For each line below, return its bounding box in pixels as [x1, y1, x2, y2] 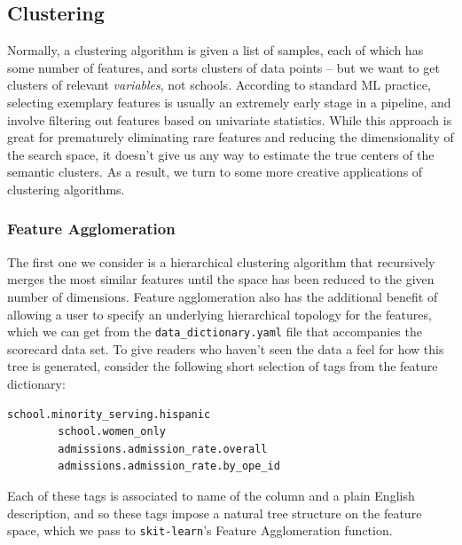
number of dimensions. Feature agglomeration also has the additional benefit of [7, 287, 438, 305]
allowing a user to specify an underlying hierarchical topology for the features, [7, 304, 432, 323]
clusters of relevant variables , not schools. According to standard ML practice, [7, 75, 431, 94]
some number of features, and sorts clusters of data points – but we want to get [7, 58, 440, 76]
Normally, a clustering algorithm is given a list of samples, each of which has [7, 41, 424, 59]
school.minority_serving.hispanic [7, 407, 211, 421]
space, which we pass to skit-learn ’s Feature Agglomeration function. [7, 521, 393, 540]
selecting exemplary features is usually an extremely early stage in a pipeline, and [7, 92, 451, 111]
